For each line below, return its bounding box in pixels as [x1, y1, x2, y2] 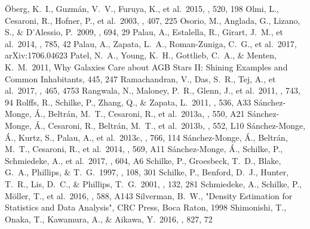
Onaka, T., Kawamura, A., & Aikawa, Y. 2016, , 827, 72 [5, 212, 213, 225]
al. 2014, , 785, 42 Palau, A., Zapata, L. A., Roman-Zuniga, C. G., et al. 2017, [5, 37, 297, 49]
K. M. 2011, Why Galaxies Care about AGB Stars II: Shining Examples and [5, 60, 288, 73]
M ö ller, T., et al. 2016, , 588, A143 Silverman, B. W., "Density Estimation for [5, 189, 293, 202]
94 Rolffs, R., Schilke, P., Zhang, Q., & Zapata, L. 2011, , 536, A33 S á [5, 95, 263, 108]
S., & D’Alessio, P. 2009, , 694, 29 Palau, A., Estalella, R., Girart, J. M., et [5, 26, 283, 38]
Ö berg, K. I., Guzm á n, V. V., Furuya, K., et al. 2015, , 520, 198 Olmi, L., [5, 2, 279, 14]
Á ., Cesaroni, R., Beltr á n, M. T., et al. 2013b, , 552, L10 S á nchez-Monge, [34, 119, 306, 131]
